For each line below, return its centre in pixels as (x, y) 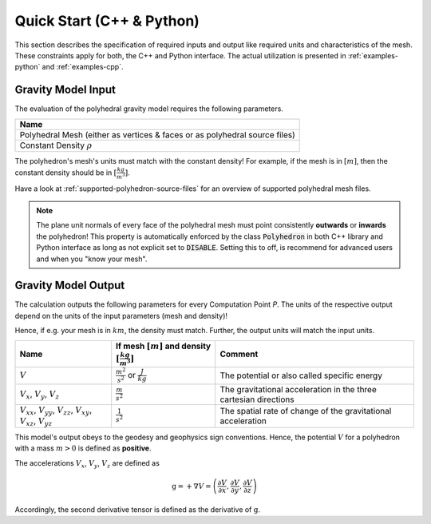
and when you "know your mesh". (92, 259)
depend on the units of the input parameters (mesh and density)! (121, 316)
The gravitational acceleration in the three (298, 389)
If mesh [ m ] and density (164, 346)
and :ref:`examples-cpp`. (83, 67)
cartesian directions (257, 399)
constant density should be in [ (66, 173)
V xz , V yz (36, 422)
